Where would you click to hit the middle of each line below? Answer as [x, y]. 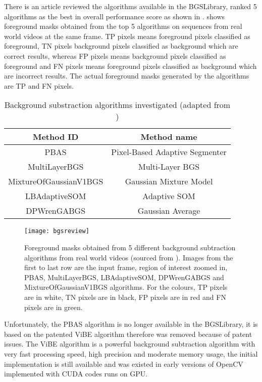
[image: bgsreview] [57, 231]
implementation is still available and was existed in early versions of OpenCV [124, 364]
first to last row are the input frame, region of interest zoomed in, [126, 267]
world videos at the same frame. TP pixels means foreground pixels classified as [127, 36]
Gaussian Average [169, 211]
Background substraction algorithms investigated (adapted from [117, 105]
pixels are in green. [54, 307]
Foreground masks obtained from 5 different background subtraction [130, 247]
